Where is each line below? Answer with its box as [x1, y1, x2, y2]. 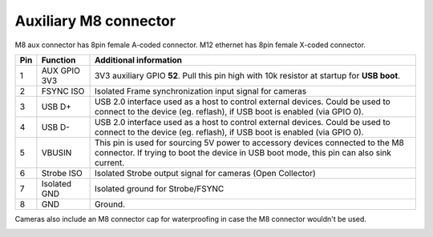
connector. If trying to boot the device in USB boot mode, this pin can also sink [94, 147, 392, 158]
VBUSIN [41, 147, 72, 158]
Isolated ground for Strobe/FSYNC [94, 183, 225, 194]
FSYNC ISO [41, 85, 85, 96]
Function [41, 54, 76, 66]
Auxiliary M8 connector [14, 12, 176, 30]
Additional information [94, 54, 182, 66]
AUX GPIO [41, 65, 80, 76]
